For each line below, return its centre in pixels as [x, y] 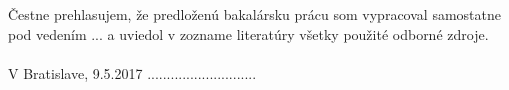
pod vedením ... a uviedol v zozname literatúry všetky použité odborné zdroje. [248, 33]
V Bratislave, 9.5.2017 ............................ [132, 72]
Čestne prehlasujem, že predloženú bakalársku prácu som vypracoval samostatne [254, 14]
